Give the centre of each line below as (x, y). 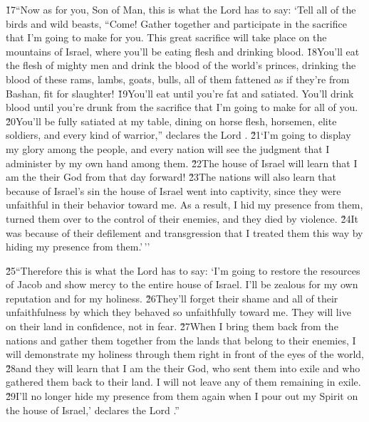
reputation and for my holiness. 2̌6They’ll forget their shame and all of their (172, 298)
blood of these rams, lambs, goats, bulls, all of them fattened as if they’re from (178, 79)
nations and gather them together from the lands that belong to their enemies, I (181, 340)
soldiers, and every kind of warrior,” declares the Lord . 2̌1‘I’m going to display (178, 135)
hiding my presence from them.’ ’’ (78, 247)
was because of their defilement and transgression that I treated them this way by (184, 232)
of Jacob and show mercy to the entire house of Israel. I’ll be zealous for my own (182, 284)
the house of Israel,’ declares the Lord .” (93, 410)
